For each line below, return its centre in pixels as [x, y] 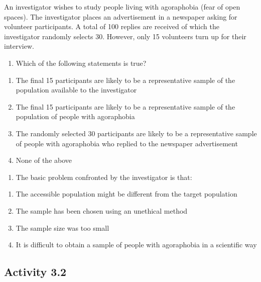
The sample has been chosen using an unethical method [102, 210]
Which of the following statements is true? [81, 63]
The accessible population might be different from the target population [126, 194]
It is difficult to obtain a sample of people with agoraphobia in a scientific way [136, 245]
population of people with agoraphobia [75, 116]
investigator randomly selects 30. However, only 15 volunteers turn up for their [125, 36]
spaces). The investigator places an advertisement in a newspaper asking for [121, 16]
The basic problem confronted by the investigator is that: [104, 177]
